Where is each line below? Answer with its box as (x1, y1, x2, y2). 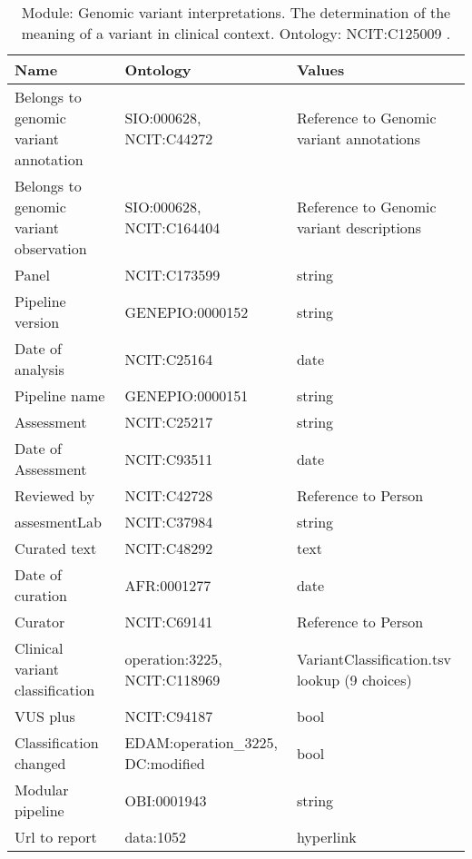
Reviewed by (15, 485, 95, 506)
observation (15, 238, 87, 259)
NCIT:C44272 (124, 128, 213, 149)
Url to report (15, 826, 97, 847)
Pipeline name (15, 385, 105, 406)
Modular (15, 779, 69, 800)
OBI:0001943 (124, 789, 207, 811)
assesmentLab (15, 511, 103, 532)
